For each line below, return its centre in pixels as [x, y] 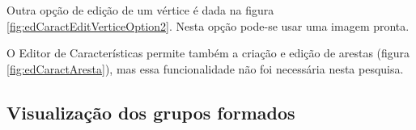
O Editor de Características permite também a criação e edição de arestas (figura [208, 53]
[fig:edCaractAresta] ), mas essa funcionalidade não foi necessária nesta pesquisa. [205, 68]
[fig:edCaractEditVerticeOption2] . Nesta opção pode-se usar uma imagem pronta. [208, 25]
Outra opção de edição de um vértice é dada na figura [140, 10]
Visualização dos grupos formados [151, 112]
